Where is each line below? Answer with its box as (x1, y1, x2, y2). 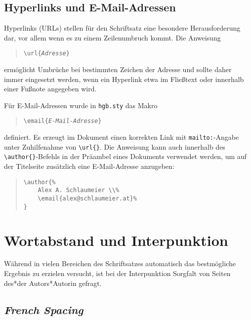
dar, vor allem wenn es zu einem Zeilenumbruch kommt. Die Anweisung (4, 32, 221, 42)
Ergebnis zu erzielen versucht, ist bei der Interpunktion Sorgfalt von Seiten (4, 268, 231, 279)
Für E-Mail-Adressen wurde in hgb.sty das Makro (4, 100, 158, 110)
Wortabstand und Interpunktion (4, 230, 228, 250)
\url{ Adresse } (23, 50, 70, 57)
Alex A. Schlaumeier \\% (38, 187, 120, 194)
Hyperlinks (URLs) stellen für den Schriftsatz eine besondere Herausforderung (4, 23, 241, 33)
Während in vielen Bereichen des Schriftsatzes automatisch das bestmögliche (4, 258, 236, 269)
